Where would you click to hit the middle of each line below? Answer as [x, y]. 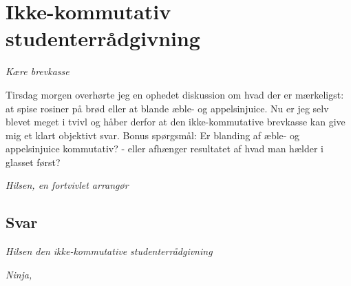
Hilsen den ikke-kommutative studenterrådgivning [109, 251]
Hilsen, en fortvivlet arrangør [67, 185]
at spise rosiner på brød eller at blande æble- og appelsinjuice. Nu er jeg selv [167, 108]
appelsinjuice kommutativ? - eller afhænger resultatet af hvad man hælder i [164, 149]
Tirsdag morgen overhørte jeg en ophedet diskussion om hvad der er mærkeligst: [175, 94]
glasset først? [33, 162]
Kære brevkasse [38, 71]
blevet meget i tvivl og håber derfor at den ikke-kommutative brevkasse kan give [175, 122]
